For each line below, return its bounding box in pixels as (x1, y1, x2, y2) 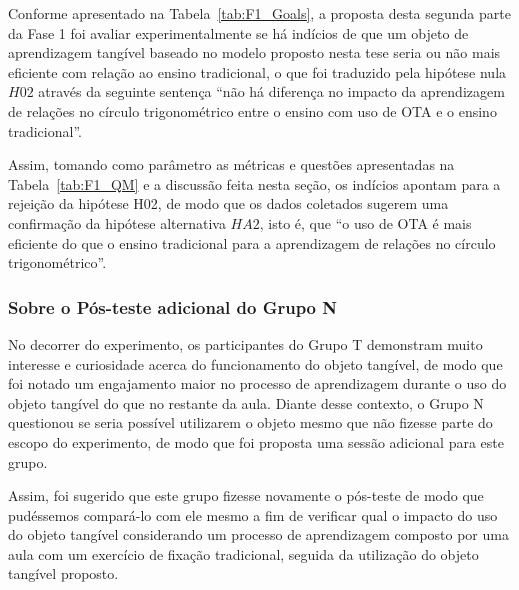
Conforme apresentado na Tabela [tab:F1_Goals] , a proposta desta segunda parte (8, 3, 511, 23)
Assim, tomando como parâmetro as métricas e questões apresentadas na (8, 154, 455, 175)
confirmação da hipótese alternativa (8, 212, 226, 233)
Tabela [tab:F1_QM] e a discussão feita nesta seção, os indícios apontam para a (8, 173, 501, 194)
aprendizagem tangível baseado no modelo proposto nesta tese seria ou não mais (8, 42, 501, 63)
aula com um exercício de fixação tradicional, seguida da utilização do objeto (8, 543, 479, 564)
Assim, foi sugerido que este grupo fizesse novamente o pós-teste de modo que (8, 485, 484, 506)
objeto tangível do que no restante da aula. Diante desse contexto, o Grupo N (8, 392, 484, 413)
